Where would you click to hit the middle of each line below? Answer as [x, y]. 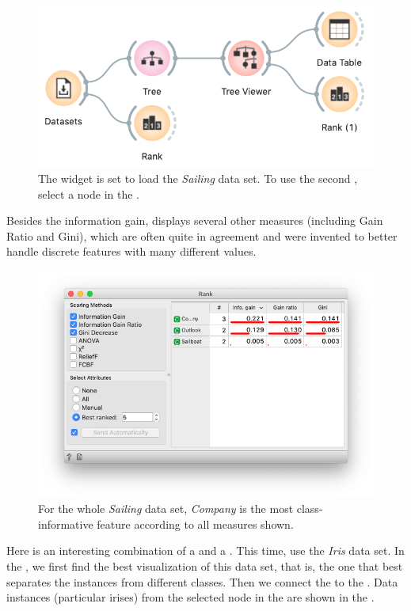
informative [66, 524]
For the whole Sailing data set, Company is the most [166, 509]
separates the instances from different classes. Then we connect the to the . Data [202, 581]
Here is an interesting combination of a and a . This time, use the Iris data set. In [205, 550]
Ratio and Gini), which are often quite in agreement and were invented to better [202, 235]
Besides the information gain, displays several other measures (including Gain [195, 220]
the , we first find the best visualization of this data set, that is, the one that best [205, 566]
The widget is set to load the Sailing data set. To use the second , [198, 178]
